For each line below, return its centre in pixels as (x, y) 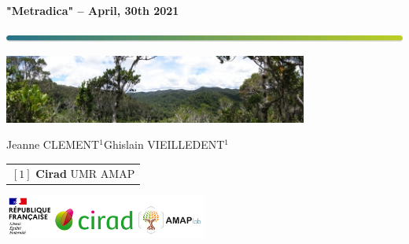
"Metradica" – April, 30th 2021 (93, 10)
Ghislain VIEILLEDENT (164, 144)
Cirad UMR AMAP (85, 173)
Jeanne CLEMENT (53, 144)
